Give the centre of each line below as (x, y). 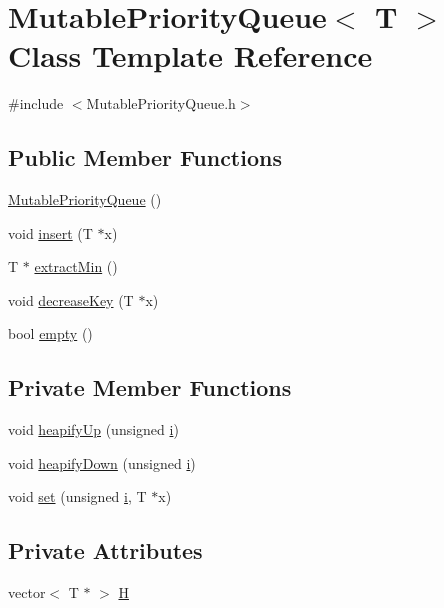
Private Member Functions (150, 387)
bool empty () (50, 333)
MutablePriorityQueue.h (161, 103)
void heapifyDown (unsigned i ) (102, 462)
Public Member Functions (145, 157)
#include (36, 103)
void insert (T (50, 232)
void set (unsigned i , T (77, 496)
